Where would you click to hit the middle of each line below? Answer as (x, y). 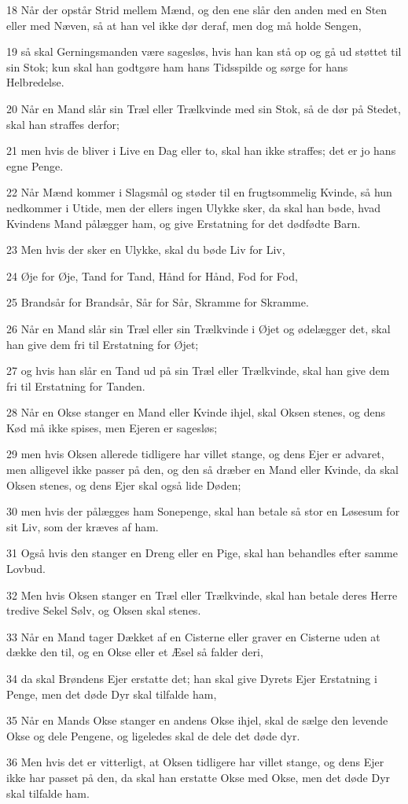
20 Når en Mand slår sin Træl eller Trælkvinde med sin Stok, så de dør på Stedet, (204, 108)
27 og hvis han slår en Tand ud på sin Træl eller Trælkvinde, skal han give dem (198, 371)
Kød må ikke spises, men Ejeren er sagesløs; (112, 427)
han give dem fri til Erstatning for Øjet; (103, 344)
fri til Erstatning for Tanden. (76, 385)
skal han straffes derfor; (63, 124)
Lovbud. (26, 569)
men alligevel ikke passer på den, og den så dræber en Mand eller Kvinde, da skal (203, 470)
